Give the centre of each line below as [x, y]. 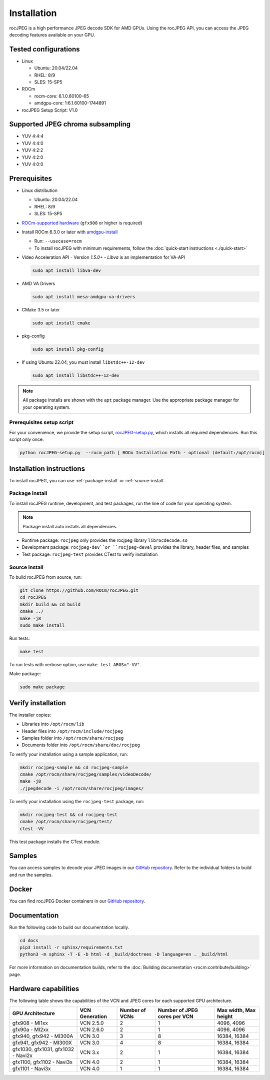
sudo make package [42, 687]
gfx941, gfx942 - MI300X [42, 1043]
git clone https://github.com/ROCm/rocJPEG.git [79, 590]
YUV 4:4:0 [32, 143]
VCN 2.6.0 [92, 1030]
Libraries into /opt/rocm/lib [53, 724]
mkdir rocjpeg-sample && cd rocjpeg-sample [74, 767]
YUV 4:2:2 [32, 150]
